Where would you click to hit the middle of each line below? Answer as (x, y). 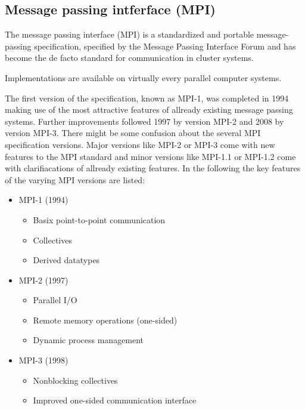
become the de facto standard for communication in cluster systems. (129, 58)
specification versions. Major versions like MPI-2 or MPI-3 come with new (140, 144)
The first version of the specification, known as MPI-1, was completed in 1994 (147, 98)
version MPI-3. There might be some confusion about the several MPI (133, 133)
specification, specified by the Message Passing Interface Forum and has (165, 46)
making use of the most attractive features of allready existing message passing (149, 110)
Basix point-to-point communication (99, 219)
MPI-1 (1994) (43, 200)
